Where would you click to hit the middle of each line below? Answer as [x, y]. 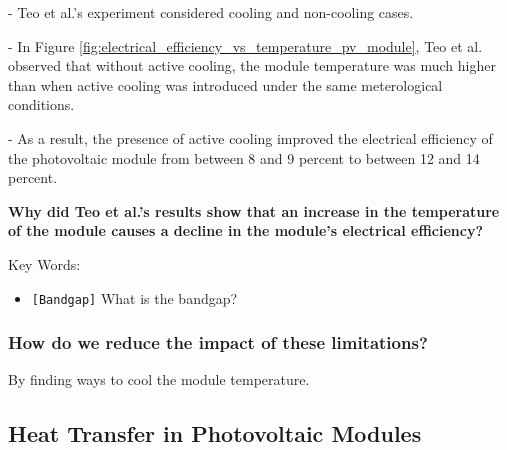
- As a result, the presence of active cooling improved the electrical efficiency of [250, 137]
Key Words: [44, 263]
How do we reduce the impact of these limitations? [218, 342]
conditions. [41, 104]
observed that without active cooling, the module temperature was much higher [252, 65]
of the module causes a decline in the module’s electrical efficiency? [246, 230]
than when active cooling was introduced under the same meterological [225, 84]
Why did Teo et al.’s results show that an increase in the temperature [254, 210]
